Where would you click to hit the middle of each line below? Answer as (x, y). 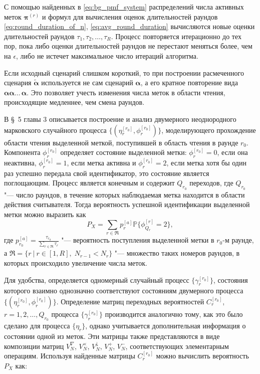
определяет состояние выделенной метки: (123, 152)
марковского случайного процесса (55, 130)
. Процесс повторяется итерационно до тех (176, 36)
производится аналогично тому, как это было (174, 314)
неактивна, (20, 162)
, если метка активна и (101, 162)
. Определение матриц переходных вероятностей (130, 301)
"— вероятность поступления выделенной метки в (138, 240)
